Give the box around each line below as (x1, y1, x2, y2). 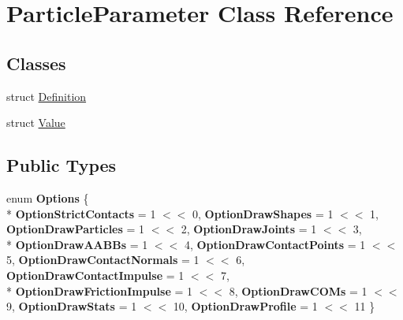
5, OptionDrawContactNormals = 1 (6, 251, 200, 268)
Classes (6, 50, 66, 75)
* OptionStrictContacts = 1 (6, 205, 156, 221)
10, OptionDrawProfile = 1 (173, 298, 318, 314)
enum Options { (6, 189, 89, 206)
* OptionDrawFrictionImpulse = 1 (6, 282, 193, 299)
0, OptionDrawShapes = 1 (192, 205, 334, 221)
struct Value (6, 114, 65, 131)
